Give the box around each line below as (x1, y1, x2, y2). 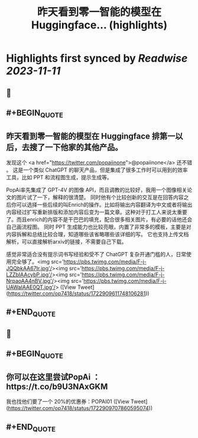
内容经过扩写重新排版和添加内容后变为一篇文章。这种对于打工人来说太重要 (6, 208, 187, 215)
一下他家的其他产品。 (44, 142, 123, 152)
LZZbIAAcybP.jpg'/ (6, 270, 52, 278)
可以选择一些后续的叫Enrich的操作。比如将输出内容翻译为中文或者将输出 (16, 201, 193, 208)
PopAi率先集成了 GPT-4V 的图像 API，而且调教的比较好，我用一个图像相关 (6, 186, 187, 193)
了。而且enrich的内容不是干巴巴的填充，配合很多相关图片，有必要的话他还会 (6, 215, 193, 223)
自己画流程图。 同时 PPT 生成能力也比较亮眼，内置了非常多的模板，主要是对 (6, 223, 191, 230)
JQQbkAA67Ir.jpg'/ (6, 265, 52, 272)
